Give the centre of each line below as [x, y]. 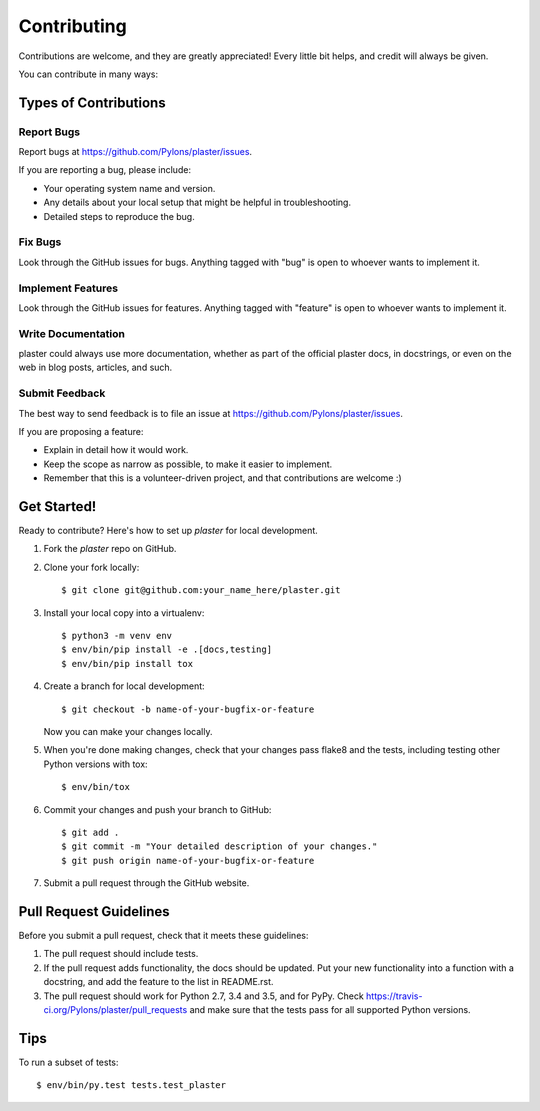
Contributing [72, 26]
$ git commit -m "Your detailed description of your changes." [219, 846]
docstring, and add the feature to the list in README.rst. [158, 982]
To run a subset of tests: [68, 1062]
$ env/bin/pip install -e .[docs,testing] [167, 649]
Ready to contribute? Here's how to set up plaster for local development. [168, 531]
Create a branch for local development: [124, 686]
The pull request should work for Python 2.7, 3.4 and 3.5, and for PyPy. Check [203, 996]
